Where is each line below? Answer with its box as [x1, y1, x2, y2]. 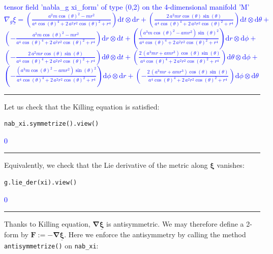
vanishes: [217, 160, 245, 170]
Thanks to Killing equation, [4, 219, 90, 229]
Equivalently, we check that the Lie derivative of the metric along [4, 160, 208, 170]
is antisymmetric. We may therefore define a [106, 219, 244, 229]
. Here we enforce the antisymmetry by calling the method [64, 229, 246, 240]
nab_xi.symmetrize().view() [4, 120, 99, 128]
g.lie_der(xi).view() [4, 178, 77, 186]
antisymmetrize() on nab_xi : [4, 240, 99, 250]
